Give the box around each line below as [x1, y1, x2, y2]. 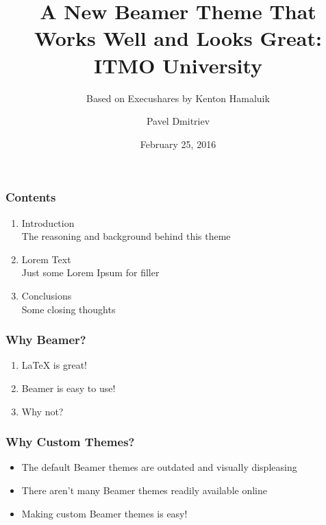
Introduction [21, 215, 75, 230]
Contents [5, 188, 56, 206]
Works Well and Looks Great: [34, 24, 322, 52]
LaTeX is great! [21, 358, 87, 372]
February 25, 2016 [140, 136, 216, 151]
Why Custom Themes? [5, 433, 135, 450]
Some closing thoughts [21, 302, 116, 316]
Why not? [21, 404, 64, 418]
